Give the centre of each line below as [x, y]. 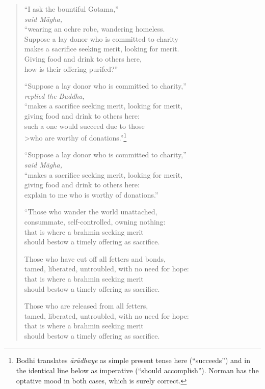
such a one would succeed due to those [84, 126]
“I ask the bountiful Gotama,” [71, 9]
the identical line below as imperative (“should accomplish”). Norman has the [137, 370]
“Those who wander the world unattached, [91, 212]
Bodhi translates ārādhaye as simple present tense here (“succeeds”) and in [133, 360]
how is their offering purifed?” [71, 68]
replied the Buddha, [54, 95]
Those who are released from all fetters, [86, 306]
